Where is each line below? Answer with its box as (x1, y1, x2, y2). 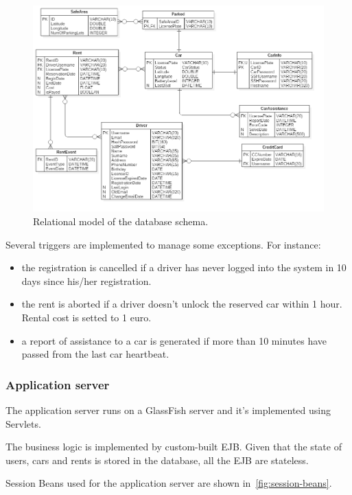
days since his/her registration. (21, 273, 152, 288)
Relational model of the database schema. (33, 214, 209, 229)
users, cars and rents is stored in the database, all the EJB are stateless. (5, 452, 309, 467)
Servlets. (5, 416, 41, 430)
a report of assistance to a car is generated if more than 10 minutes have (21, 333, 327, 347)
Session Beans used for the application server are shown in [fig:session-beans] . (5, 476, 332, 490)
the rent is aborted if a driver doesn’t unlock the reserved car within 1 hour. (21, 297, 342, 311)
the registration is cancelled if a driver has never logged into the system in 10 (21, 260, 347, 275)
